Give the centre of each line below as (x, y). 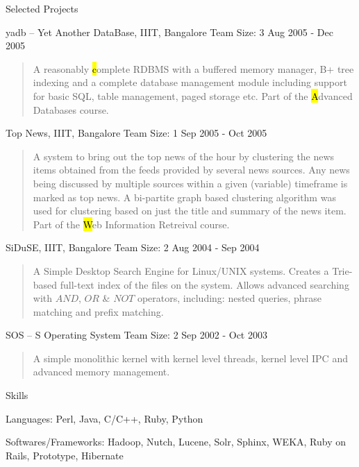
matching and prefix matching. (98, 311)
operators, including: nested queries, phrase (229, 298)
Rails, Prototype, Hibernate (65, 455)
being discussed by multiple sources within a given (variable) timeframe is (190, 183)
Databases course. (71, 109)
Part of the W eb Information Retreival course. (131, 224)
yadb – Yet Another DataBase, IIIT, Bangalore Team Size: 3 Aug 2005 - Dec (169, 32)
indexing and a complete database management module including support (190, 82)
